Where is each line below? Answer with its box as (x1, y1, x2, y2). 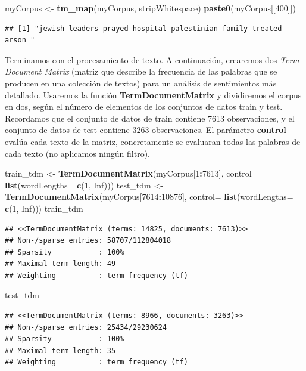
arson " (5, 36, 35, 45)
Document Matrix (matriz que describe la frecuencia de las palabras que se (5, 65, 277, 78)
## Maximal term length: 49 (5, 259, 116, 268)
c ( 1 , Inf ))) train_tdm (5, 202, 83, 214)
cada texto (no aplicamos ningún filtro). (5, 147, 150, 159)
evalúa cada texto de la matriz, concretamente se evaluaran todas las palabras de (5, 135, 301, 147)
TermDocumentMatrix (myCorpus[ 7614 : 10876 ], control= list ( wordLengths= (5, 190, 293, 203)
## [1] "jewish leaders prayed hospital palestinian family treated (5, 24, 282, 33)
